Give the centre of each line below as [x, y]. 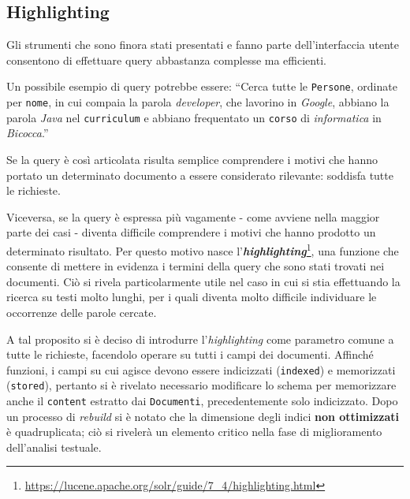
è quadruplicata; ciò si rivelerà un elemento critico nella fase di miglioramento [194, 432]
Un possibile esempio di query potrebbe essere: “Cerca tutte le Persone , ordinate [202, 86]
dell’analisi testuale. [54, 447]
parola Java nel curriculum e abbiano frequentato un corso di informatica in [194, 117]
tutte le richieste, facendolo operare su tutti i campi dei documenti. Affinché [190, 354]
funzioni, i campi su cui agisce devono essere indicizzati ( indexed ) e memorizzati [201, 369]
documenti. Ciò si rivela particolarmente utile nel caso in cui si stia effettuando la [203, 281]
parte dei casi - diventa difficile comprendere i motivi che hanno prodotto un [191, 232]
